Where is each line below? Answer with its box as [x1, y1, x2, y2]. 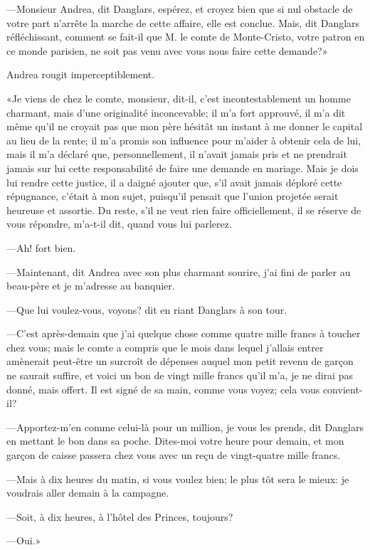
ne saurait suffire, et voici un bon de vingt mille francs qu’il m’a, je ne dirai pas [6, 368, 353, 383]
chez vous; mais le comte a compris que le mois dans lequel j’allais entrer [6, 339, 324, 354]
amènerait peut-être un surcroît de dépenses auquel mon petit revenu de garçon [6, 354, 354, 369]
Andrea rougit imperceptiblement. [6, 67, 155, 82]
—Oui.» [6, 533, 41, 548]
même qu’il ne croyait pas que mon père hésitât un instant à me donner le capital [6, 119, 363, 134]
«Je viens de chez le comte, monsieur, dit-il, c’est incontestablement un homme [6, 90, 351, 105]
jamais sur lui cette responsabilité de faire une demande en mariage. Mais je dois [6, 160, 359, 175]
